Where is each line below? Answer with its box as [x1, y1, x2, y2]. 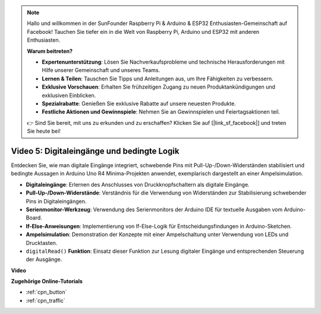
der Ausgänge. [26, 256, 62, 263]
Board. [26, 214, 43, 221]
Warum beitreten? [27, 48, 73, 55]
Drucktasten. [26, 239, 58, 246]
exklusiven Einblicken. [42, 92, 96, 99]
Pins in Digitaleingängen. [26, 197, 87, 205]
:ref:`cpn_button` [26, 288, 67, 296]
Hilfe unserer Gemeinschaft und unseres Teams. [42, 67, 160, 74]
